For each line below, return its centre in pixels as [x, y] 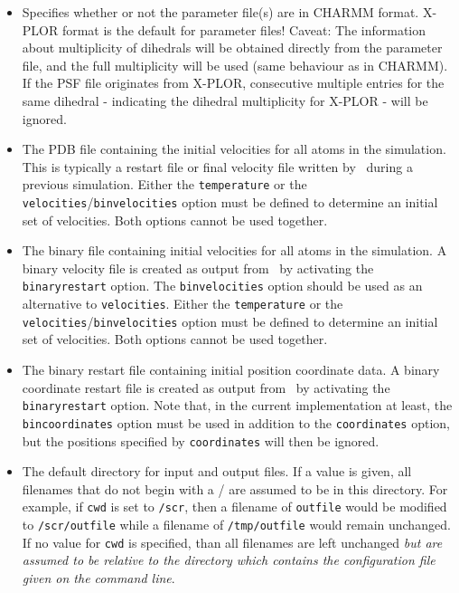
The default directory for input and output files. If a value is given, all [217, 471]
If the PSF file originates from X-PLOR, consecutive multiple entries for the [233, 83]
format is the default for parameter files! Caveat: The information [244, 29]
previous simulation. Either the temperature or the [164, 184]
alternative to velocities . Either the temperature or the [183, 304]
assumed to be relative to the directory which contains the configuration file [229, 560]
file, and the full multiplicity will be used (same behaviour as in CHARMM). [235, 65]
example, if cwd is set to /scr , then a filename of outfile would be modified [234, 507]
